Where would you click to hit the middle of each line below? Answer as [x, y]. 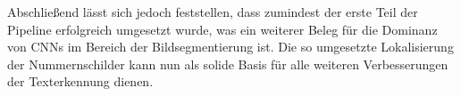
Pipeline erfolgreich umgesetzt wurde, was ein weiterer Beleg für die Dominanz [222, 29]
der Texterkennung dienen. [80, 81]
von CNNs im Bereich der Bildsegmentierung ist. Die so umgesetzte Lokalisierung [230, 47]
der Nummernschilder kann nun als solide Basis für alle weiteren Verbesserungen [228, 64]
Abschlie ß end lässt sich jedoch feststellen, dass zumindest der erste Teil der [213, 12]
